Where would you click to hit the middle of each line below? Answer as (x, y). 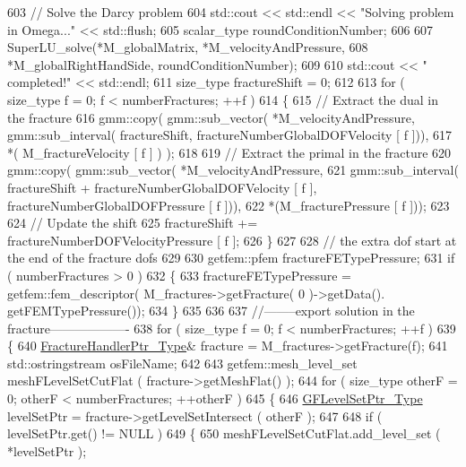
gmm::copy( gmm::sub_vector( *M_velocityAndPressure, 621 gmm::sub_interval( (233, 170)
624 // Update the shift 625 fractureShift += (133, 223)
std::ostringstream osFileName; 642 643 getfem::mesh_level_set (182, 363)
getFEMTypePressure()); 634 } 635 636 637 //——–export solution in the (211, 311)
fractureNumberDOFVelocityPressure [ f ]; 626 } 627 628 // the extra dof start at (232, 240)
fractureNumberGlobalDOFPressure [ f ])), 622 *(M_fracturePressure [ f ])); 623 (229, 205)
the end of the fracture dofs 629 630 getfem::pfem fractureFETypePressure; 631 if (231, 258)
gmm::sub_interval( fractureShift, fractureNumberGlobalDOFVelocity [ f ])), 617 (229, 135)
